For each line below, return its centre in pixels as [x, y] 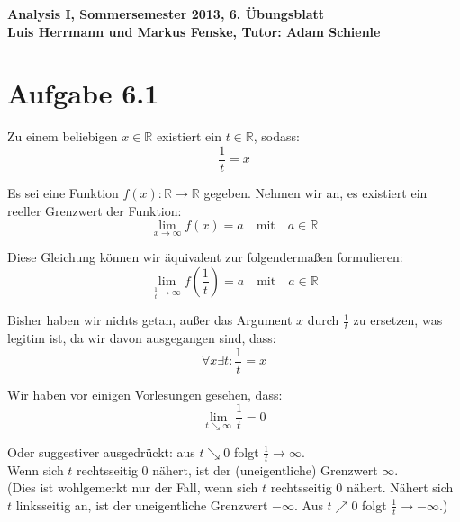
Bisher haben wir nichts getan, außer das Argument [150, 320]
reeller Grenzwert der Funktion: [95, 210]
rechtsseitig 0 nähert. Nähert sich [362, 487]
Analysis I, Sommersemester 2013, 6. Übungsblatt [166, 13]
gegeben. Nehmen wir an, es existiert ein [316, 192]
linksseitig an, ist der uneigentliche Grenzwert [142, 504]
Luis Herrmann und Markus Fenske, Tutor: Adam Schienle [194, 31]
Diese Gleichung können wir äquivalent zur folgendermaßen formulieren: [205, 257]
